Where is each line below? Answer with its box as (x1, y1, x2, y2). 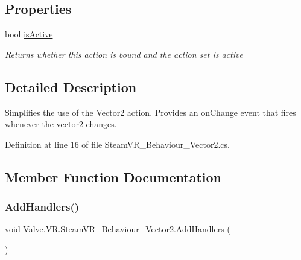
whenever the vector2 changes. (5, 118, 117, 130)
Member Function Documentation (5, 167, 222, 186)
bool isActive (5, 28, 53, 40)
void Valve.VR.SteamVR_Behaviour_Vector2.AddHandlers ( (5, 223, 230, 235)
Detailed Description (5, 77, 137, 96)
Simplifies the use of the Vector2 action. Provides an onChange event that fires (5, 106, 296, 118)
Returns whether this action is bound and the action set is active (5, 48, 243, 60)
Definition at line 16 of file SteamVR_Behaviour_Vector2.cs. (5, 138, 230, 150)
